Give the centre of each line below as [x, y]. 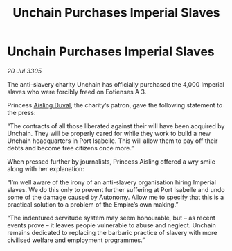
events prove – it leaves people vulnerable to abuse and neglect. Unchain [111, 225]
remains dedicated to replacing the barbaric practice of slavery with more [112, 232]
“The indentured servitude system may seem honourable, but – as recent [111, 218]
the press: [21, 112]
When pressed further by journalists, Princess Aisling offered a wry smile [111, 162]
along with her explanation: [46, 168]
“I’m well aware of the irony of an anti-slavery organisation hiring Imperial [112, 182]
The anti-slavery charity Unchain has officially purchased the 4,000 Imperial [116, 84]
